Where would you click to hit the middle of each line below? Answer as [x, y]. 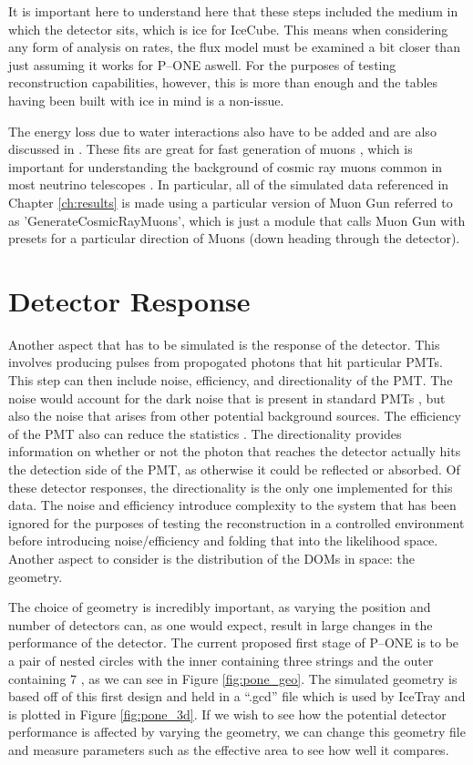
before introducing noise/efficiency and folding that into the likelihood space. [223, 541]
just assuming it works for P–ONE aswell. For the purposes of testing [202, 64]
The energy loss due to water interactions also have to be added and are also [222, 131]
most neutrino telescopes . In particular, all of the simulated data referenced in [229, 184]
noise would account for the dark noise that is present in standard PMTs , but [227, 398]
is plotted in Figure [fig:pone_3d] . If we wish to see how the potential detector [227, 714]
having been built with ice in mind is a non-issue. [146, 100]
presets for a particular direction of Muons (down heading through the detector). [234, 238]
